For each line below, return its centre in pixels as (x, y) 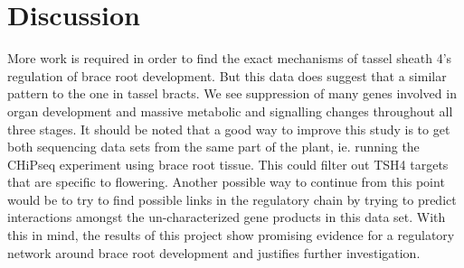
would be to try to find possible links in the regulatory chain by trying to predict (232, 199)
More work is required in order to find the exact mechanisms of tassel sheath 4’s (230, 58)
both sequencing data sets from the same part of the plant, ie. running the (213, 147)
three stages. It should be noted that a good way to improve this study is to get (229, 129)
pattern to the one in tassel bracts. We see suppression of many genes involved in (232, 93)
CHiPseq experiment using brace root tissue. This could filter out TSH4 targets (228, 164)
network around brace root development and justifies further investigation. (214, 252)
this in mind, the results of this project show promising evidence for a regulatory (231, 235)
